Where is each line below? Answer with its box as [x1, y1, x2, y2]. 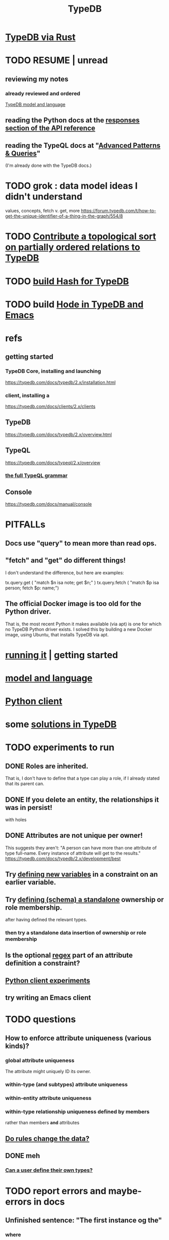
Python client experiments [5, 976, 90, 985]
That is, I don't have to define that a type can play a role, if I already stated [5, 775, 160, 782]
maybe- [108, 1185, 142, 1197]
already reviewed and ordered [5, 90, 81, 97]
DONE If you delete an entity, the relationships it [5, 795, 159, 804]
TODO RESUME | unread [5, 55, 108, 66]
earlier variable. [5, 878, 57, 887]
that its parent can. [5, 781, 44, 787]
